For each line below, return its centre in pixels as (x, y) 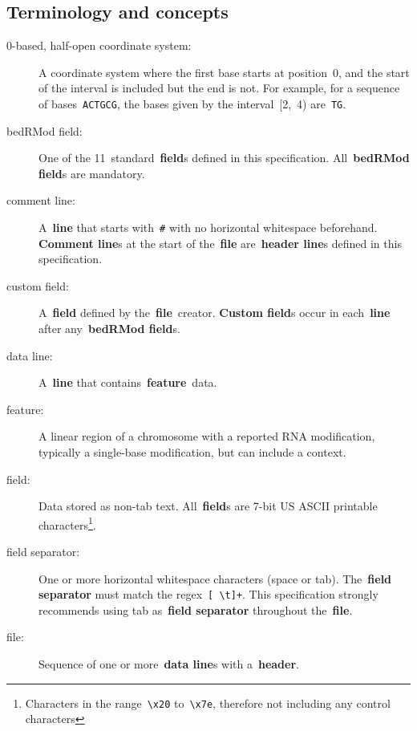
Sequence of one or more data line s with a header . (169, 664)
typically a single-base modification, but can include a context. (192, 452)
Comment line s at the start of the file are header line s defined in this (220, 243)
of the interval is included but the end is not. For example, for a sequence (219, 88)
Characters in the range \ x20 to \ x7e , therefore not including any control (208, 703)
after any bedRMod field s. (109, 329)
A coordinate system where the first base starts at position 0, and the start (224, 72)
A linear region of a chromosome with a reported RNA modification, (207, 436)
